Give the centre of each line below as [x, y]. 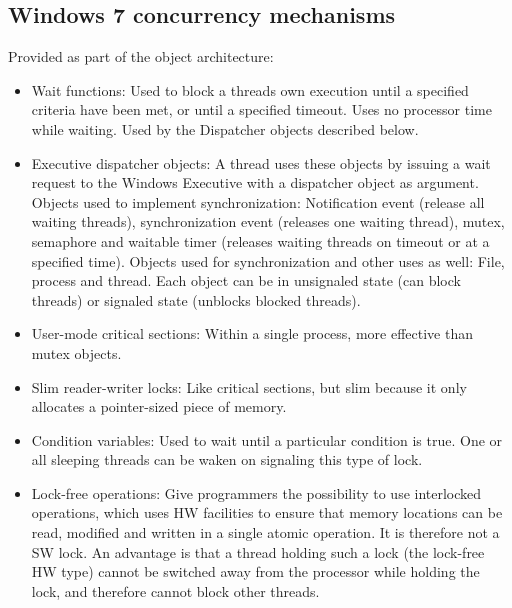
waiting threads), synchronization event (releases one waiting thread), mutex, [268, 221]
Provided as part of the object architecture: [141, 56]
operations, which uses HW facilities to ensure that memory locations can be [267, 512]
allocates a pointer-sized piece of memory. [159, 406]
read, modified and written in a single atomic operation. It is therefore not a [265, 532]
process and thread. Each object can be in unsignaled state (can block [246, 280]
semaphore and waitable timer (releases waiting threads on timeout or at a [260, 240]
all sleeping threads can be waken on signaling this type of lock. [227, 459]
